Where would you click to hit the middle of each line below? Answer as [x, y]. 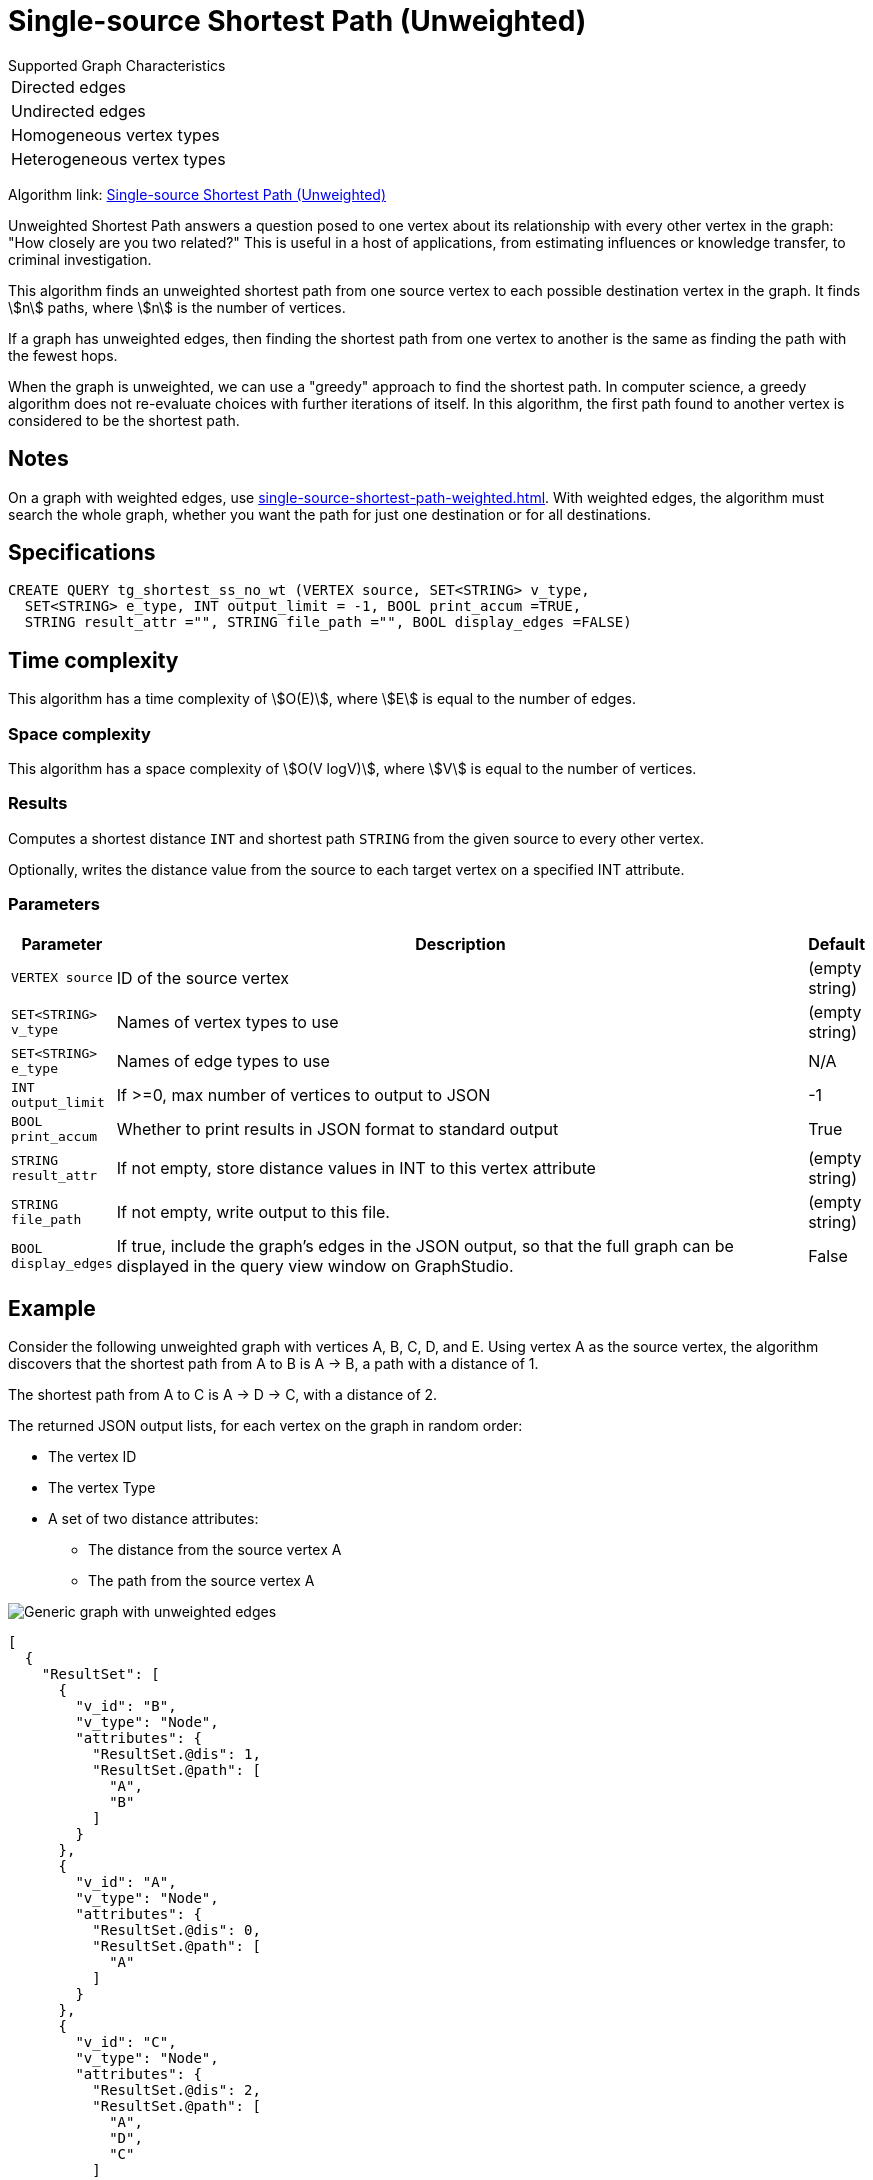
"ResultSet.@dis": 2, [176, 2090]
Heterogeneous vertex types [118, 158]
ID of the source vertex [202, 977]
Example [52, 1308]
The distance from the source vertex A [215, 1550]
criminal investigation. [80, 259]
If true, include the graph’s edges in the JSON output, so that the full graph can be [425, 1245]
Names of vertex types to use [227, 1021]
